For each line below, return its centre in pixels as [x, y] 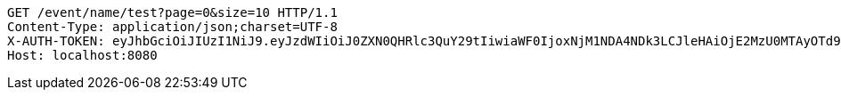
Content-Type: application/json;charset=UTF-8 [172, 27]
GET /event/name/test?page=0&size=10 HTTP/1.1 [172, 12]
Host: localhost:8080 [82, 55]
